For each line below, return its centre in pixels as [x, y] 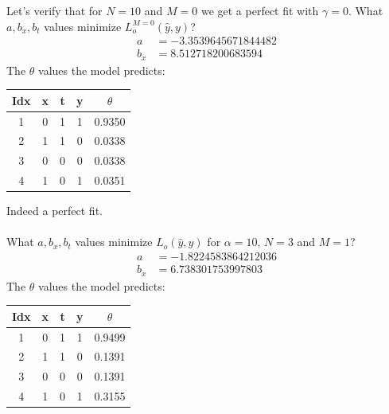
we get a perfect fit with [260, 10]
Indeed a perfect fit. [54, 211]
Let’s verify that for [54, 10]
